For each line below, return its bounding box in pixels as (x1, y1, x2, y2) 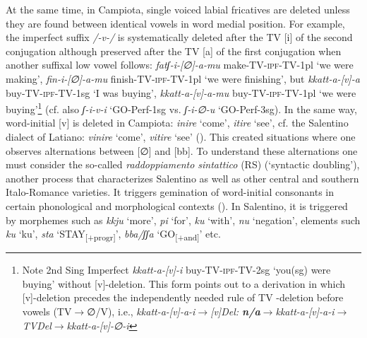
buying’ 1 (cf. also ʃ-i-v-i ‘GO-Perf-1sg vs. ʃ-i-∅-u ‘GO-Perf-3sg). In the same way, (6, 100, 357, 116)
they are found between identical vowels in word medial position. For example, (6, 16, 345, 30)
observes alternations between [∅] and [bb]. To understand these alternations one (6, 143, 358, 158)
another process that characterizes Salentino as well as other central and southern (6, 170, 359, 185)
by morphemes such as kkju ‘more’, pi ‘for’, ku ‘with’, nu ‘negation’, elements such (6, 212, 361, 227)
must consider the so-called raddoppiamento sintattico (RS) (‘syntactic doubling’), (6, 157, 360, 172)
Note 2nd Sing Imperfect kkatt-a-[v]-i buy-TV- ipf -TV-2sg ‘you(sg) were (22, 262, 331, 277)
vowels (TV (22, 304, 72, 319)
